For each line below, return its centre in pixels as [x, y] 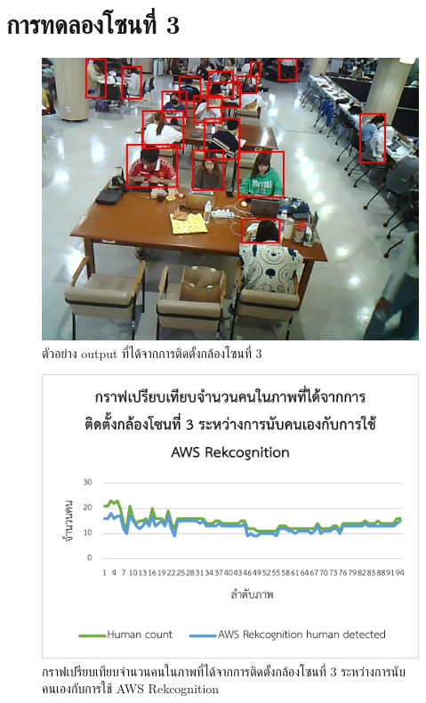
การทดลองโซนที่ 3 [93, 24]
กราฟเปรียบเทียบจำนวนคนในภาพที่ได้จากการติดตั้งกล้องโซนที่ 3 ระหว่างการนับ [224, 671]
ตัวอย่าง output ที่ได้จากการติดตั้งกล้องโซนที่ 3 [152, 352]
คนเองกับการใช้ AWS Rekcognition [131, 688]
